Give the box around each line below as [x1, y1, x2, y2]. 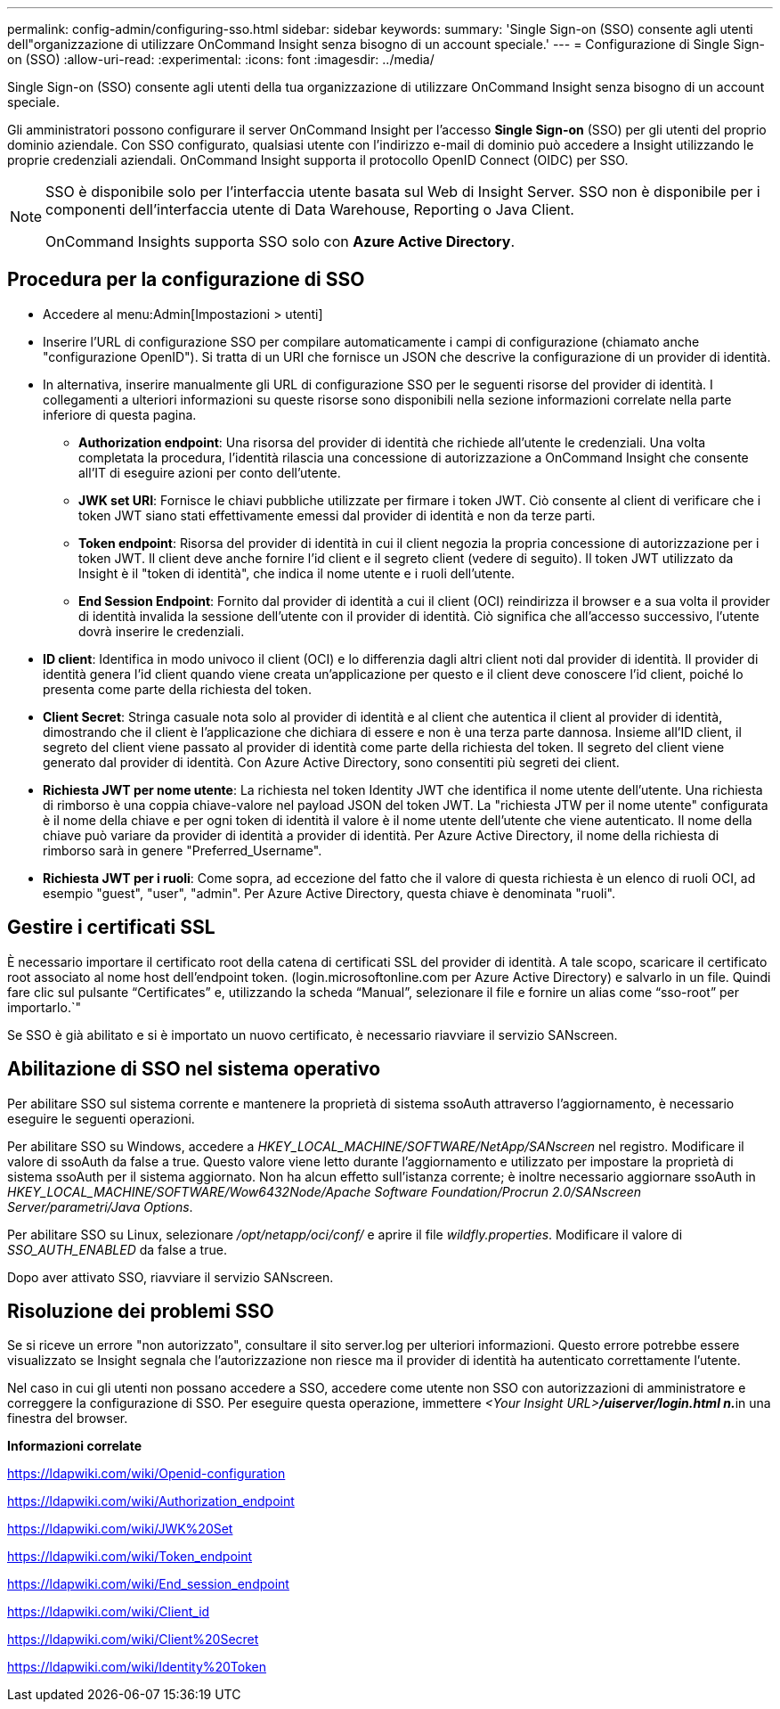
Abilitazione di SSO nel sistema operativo [7, 1058, 381, 1081]
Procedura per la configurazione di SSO [7, 268, 365, 291]
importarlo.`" [7, 999, 81, 1015]
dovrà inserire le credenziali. [78, 623, 245, 639]
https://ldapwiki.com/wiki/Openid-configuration [7, 1466, 286, 1482]
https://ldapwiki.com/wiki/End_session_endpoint [7, 1576, 289, 1592]
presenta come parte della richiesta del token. [43, 681, 312, 697]
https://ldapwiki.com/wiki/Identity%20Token [7, 1659, 267, 1675]
